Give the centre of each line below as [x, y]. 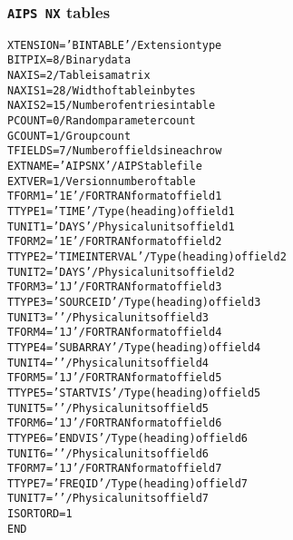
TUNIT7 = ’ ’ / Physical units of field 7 [108, 499]
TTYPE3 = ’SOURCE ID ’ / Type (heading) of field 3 [134, 302]
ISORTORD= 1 [40, 514]
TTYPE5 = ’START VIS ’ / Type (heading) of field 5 [134, 393]
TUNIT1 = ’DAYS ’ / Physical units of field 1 [121, 226]
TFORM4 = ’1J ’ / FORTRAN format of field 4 [115, 333]
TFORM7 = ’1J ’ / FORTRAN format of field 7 [115, 469]
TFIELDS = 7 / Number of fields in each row [115, 151]
